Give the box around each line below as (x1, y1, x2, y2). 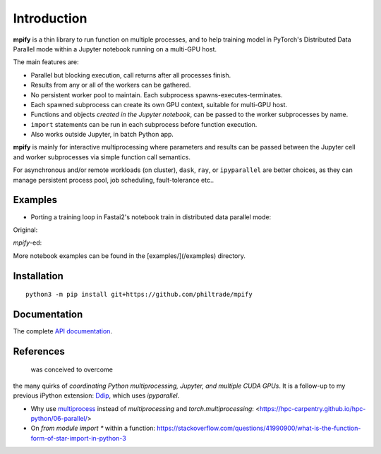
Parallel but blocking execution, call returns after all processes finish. (30, 70, 231, 79)
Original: (13, 226, 38, 234)
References (13, 345, 65, 357)
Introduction (13, 11, 87, 26)
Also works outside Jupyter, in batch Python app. (30, 130, 174, 139)
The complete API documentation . (13, 327, 113, 336)
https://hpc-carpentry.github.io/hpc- (259, 404, 366, 412)
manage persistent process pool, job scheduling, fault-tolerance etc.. (13, 176, 214, 184)
